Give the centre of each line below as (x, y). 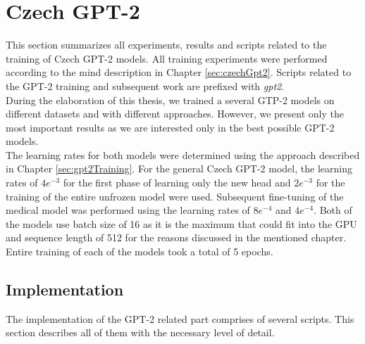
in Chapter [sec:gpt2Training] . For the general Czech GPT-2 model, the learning (179, 168)
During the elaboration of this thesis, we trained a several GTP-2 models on (170, 100)
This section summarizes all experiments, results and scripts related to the (166, 45)
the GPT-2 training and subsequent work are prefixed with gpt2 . (145, 85)
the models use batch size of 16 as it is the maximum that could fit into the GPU (181, 223)
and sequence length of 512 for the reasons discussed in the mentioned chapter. (176, 237)
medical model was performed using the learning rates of (128, 210)
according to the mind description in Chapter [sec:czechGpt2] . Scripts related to (179, 72)
